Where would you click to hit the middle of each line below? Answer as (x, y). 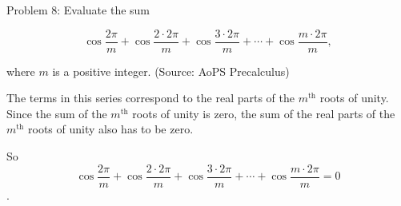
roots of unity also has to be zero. (111, 129)
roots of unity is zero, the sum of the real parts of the (264, 113)
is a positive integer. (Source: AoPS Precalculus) (171, 71)
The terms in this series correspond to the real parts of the (150, 98)
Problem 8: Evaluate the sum (78, 10)
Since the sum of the (57, 113)
